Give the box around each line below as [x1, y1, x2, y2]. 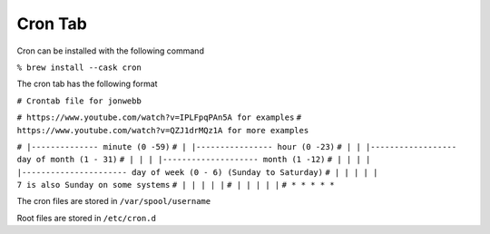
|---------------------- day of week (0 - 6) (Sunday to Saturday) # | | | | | [16, 167, 378, 177]
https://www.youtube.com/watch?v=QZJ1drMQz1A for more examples [16, 125, 309, 135]
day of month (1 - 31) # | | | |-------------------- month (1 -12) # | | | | [16, 154, 371, 165]
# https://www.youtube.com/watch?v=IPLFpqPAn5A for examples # [16, 112, 302, 122]
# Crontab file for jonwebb [16, 95, 142, 106]
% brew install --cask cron [16, 62, 142, 73]
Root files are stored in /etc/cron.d [16, 212, 156, 223]
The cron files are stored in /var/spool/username [16, 196, 211, 207]
